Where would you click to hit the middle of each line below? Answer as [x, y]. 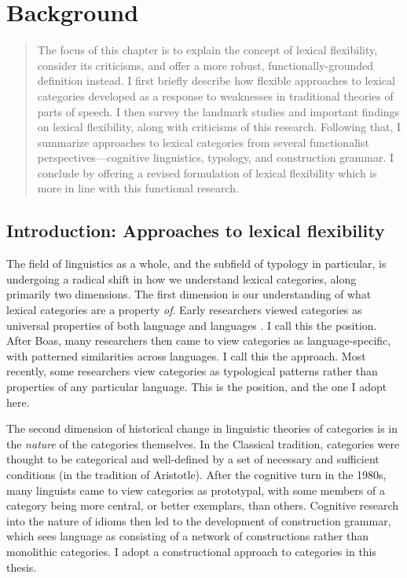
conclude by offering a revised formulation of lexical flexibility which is [207, 172]
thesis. [22, 567]
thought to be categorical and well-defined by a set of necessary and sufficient [193, 459]
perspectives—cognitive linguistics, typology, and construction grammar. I [216, 157]
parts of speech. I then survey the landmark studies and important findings [218, 111]
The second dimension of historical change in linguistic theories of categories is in [202, 428]
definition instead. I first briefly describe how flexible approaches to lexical [216, 80]
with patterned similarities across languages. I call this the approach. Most [186, 355]
